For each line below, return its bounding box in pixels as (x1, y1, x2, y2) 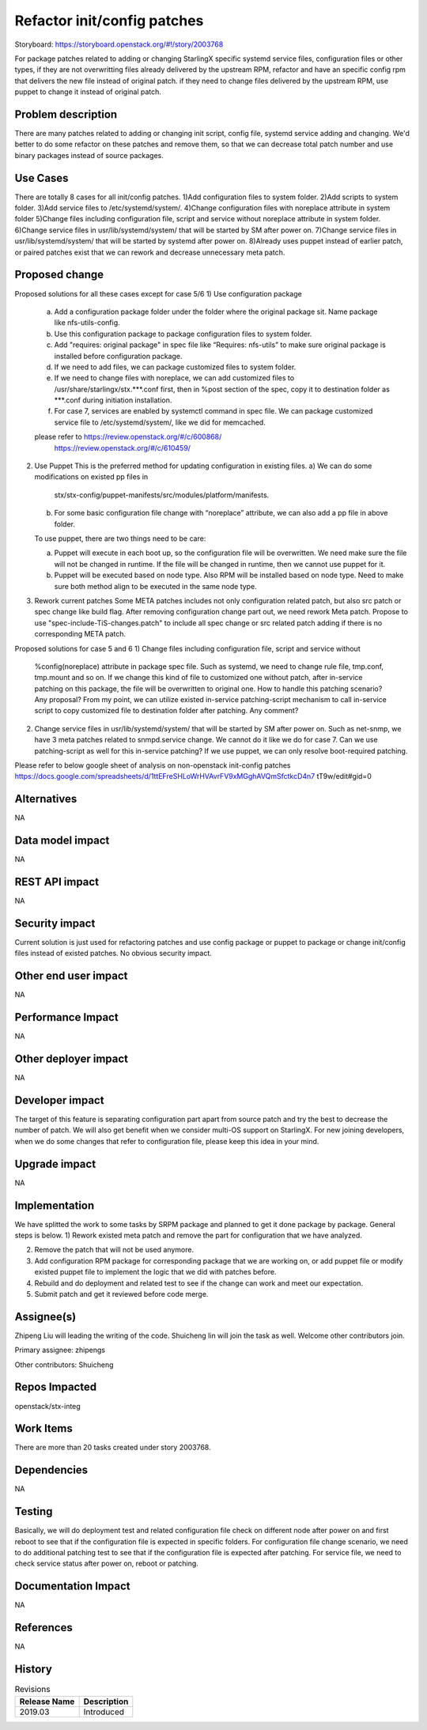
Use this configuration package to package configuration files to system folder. (54, 329, 312, 338)
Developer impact (14, 1094, 104, 1107)
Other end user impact (14, 969, 128, 983)
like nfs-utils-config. (54, 318, 120, 327)
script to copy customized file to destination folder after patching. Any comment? (34, 706, 299, 716)
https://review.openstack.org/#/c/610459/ (54, 443, 191, 452)
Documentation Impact (14, 1580, 130, 1593)
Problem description (14, 108, 118, 121)
